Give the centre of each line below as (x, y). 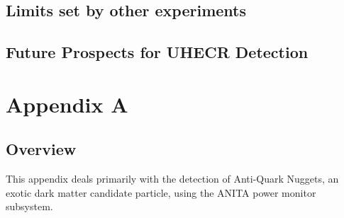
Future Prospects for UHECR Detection (157, 52)
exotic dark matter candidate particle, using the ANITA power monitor (161, 192)
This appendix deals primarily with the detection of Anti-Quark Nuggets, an (172, 179)
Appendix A (67, 104)
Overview (41, 149)
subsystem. (29, 206)
